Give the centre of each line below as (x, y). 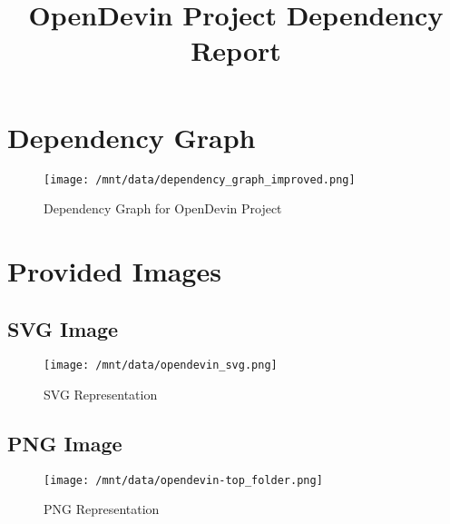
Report (236, 50)
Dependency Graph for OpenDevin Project (163, 208)
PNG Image (65, 443)
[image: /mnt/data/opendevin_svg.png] (161, 366)
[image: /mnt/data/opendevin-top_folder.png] (183, 480)
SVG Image (63, 328)
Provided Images (114, 270)
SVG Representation (101, 394)
